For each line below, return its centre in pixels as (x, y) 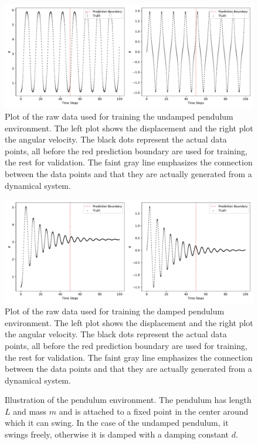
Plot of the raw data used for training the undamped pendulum (119, 116)
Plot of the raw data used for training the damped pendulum (115, 311)
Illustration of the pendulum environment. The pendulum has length (128, 400)
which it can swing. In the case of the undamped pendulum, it (117, 423)
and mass (30, 411)
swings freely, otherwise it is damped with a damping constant (117, 434)
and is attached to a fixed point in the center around (154, 411)
